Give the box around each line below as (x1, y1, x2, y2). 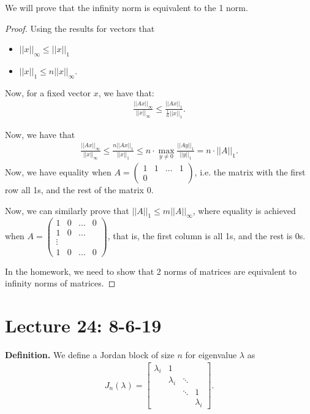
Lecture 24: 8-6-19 (5, 312, 162, 337)
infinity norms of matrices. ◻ (5, 277, 116, 289)
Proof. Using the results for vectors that (5, 21, 155, 34)
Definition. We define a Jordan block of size (5, 348, 175, 361)
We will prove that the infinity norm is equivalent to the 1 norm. (5, 1, 248, 13)
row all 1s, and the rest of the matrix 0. (5, 183, 154, 196)
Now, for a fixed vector (5, 86, 91, 99)
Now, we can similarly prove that (5, 204, 129, 217)
